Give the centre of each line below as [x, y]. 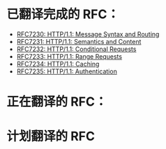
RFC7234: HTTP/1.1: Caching [58, 64]
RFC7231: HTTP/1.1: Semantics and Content [79, 41]
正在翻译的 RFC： [57, 102]
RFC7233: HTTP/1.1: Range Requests [69, 56]
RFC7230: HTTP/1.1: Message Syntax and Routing [88, 34]
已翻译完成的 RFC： [63, 14]
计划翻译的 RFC [51, 136]
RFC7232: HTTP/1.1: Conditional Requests [76, 49]
